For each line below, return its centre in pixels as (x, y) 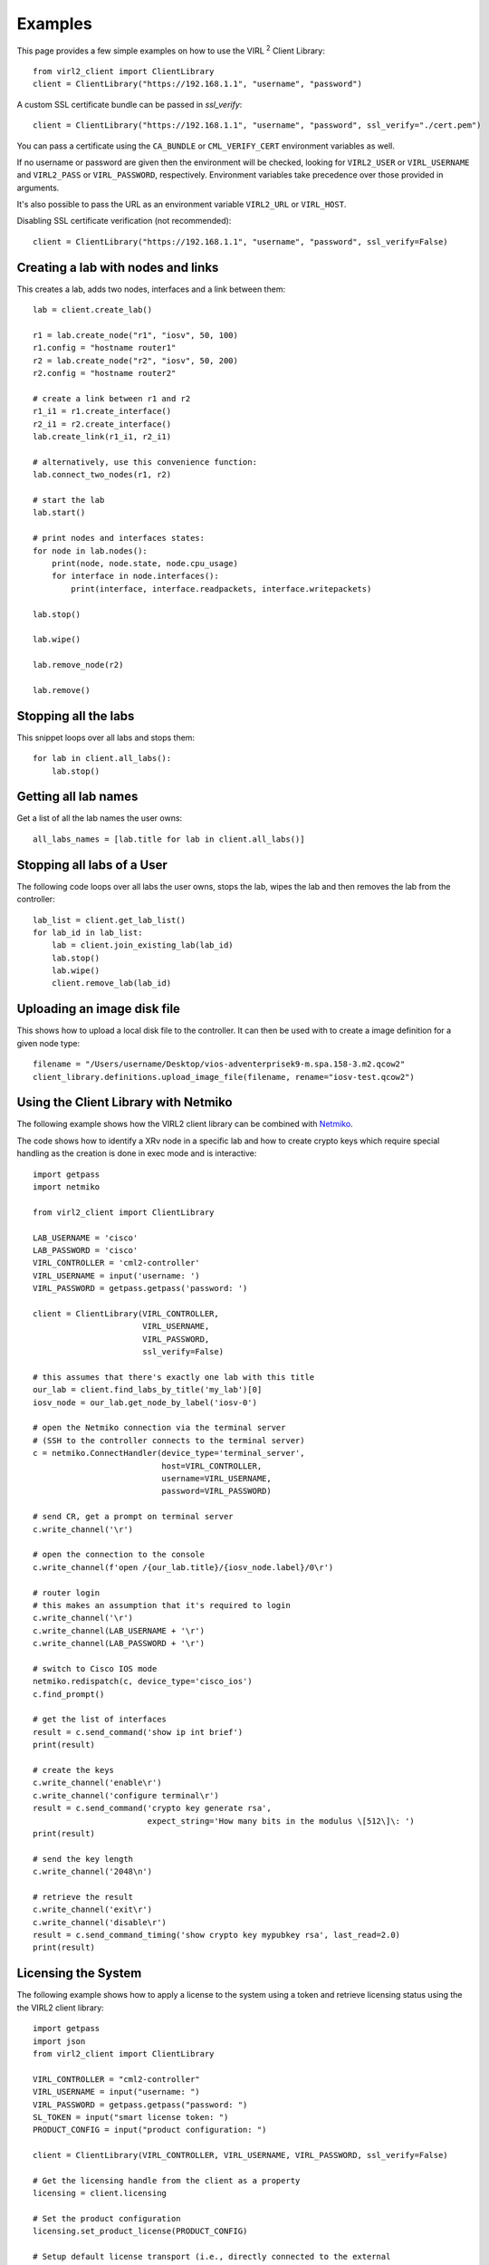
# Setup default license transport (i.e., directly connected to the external (212, 2257)
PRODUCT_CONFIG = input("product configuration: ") (150, 2130)
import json (59, 2041)
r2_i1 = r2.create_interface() (102, 424)
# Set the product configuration (107, 2219)
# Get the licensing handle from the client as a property (167, 2180)
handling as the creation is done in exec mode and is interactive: (137, 1153)
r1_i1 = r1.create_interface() (102, 411)
